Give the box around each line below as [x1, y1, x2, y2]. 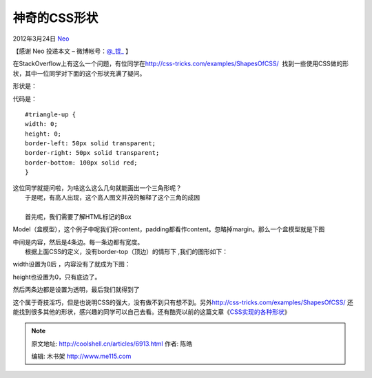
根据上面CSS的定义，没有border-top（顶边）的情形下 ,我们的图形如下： [25, 247, 229, 255]
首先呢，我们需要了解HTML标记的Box [25, 212, 132, 220]
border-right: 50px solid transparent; [25, 149, 160, 157]
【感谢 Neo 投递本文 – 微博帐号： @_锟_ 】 [12, 47, 132, 55]
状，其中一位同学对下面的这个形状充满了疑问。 [12, 69, 146, 77]
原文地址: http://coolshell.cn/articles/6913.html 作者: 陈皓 [31, 339, 193, 348]
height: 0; [25, 129, 62, 138]
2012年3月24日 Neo [12, 34, 70, 43]
